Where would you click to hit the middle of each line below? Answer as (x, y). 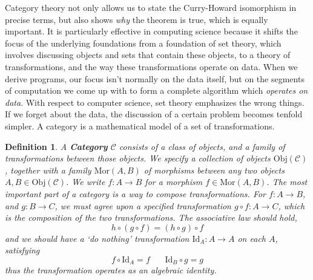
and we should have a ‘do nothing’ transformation (97, 238)
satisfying (22, 250)
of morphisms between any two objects (214, 170)
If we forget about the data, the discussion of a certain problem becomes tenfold (154, 114)
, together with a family (48, 170)
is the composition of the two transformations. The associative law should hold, (151, 217)
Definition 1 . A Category (56, 146)
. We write (86, 182)
